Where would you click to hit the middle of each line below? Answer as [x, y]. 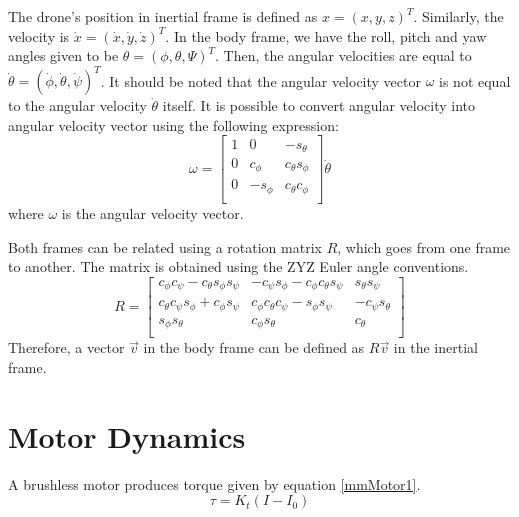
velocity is [39, 35]
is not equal [475, 80]
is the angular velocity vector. [152, 212]
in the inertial [435, 347]
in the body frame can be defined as [254, 347]
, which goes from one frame [424, 246]
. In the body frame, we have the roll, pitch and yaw [326, 35]
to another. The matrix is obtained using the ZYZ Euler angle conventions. [238, 266]
